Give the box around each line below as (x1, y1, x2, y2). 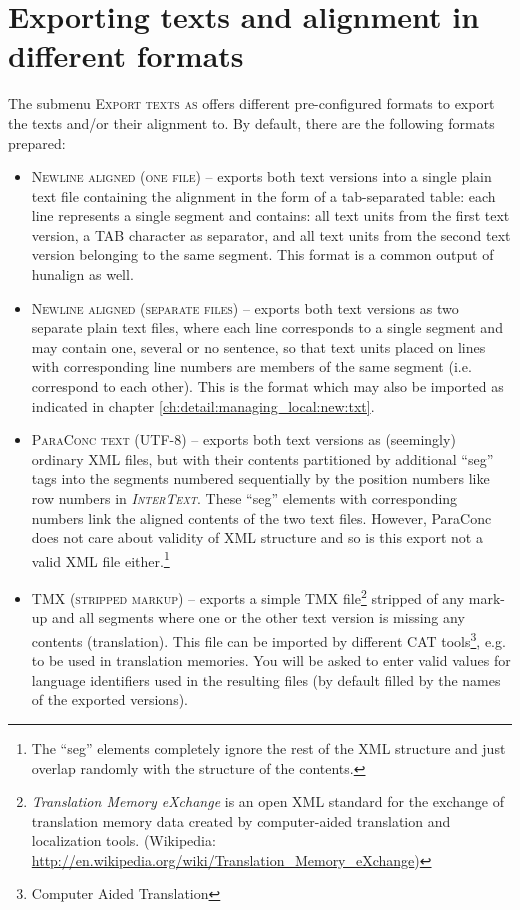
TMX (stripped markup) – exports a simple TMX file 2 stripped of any (31, 585, 465, 608)
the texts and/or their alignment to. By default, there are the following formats (8, 112, 495, 133)
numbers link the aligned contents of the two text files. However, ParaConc (31, 507, 492, 528)
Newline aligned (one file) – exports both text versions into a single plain (31, 166, 492, 187)
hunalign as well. (31, 264, 134, 285)
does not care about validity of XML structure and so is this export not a (31, 527, 483, 548)
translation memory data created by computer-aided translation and (31, 810, 451, 831)
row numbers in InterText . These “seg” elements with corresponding (31, 488, 458, 508)
